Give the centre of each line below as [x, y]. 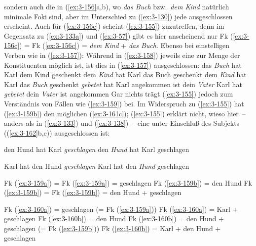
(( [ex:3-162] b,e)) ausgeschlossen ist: [57, 132]
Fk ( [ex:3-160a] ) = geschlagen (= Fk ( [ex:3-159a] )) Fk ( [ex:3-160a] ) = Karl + [121, 209]
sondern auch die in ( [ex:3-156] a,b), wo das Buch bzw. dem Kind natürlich [117, 6]
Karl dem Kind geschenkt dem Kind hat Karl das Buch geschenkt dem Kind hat [125, 74]
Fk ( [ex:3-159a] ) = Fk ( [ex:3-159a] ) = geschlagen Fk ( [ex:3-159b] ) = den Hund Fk [128, 182]
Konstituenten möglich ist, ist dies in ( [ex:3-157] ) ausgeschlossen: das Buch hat [123, 65]
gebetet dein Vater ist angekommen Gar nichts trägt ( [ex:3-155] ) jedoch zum [119, 94]
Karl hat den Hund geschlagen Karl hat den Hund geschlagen [97, 166]
